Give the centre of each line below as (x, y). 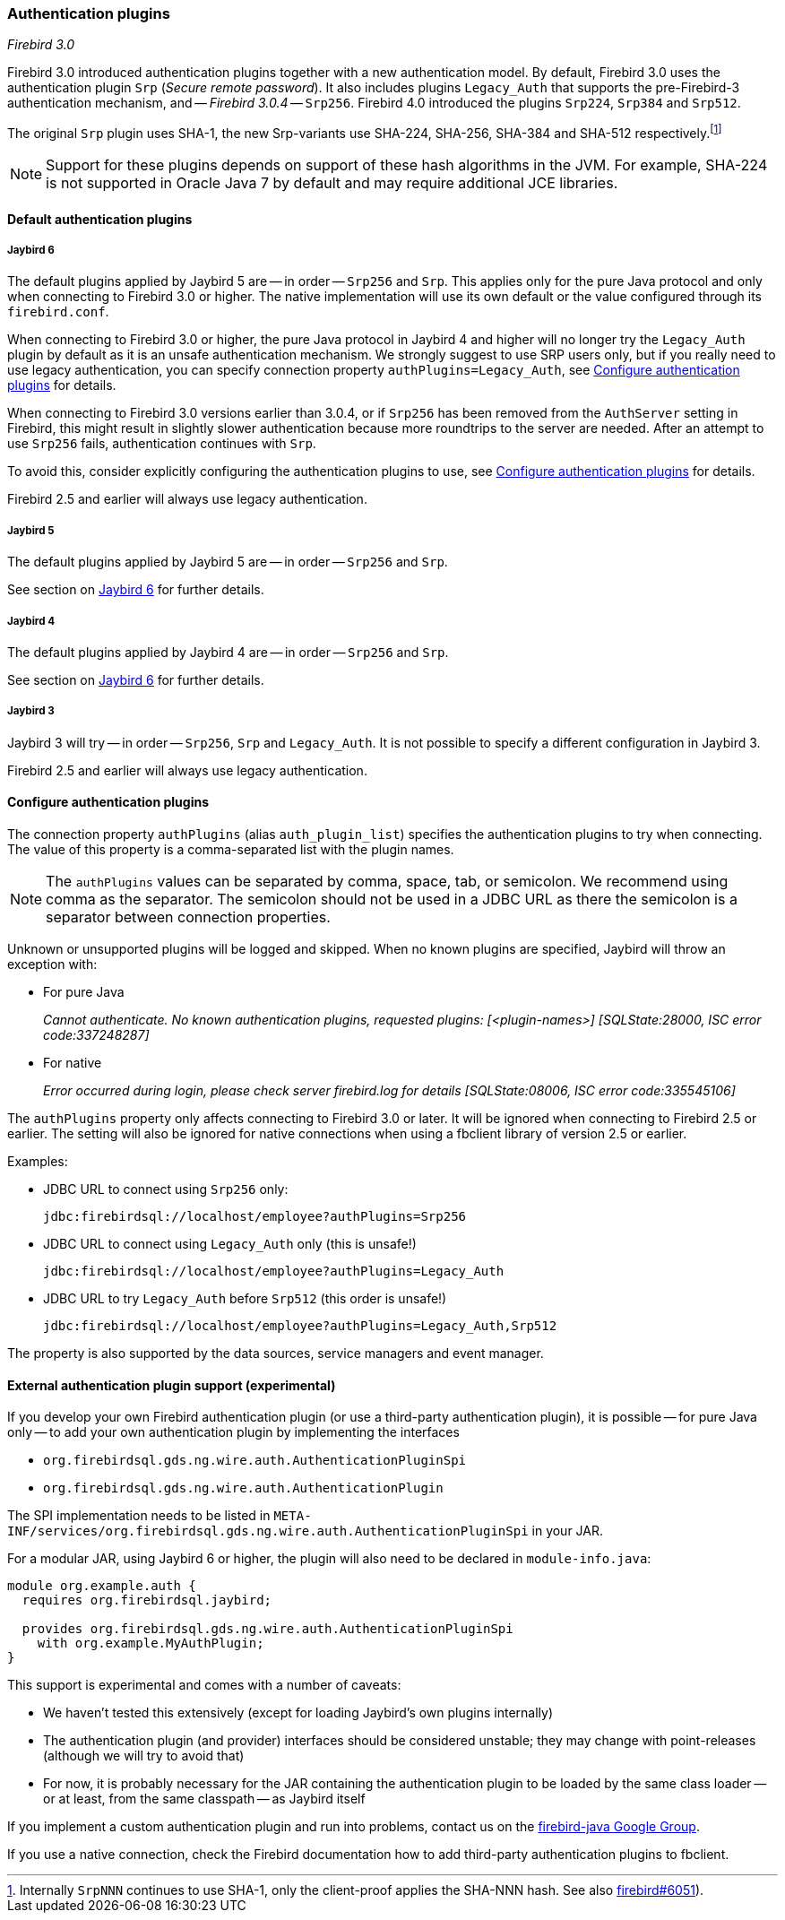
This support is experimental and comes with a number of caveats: (204, 1685)
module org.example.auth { (102, 1586)
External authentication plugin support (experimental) (172, 1385)
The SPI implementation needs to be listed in (139, 1516)
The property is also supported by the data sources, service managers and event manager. (276, 1353)
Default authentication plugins (100, 219)
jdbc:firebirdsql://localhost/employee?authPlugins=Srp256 (255, 1216)
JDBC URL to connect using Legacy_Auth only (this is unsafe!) (230, 1243)
